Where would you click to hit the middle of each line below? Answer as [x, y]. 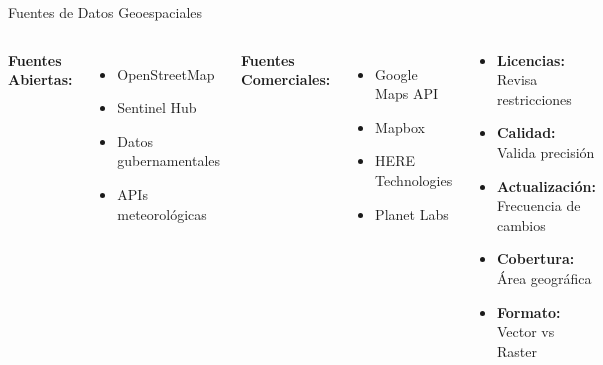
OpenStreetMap [166, 73]
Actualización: [546, 185]
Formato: [528, 311]
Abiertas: [40, 79]
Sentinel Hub [157, 107]
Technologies [414, 179]
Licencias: [530, 59]
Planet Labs [412, 213]
